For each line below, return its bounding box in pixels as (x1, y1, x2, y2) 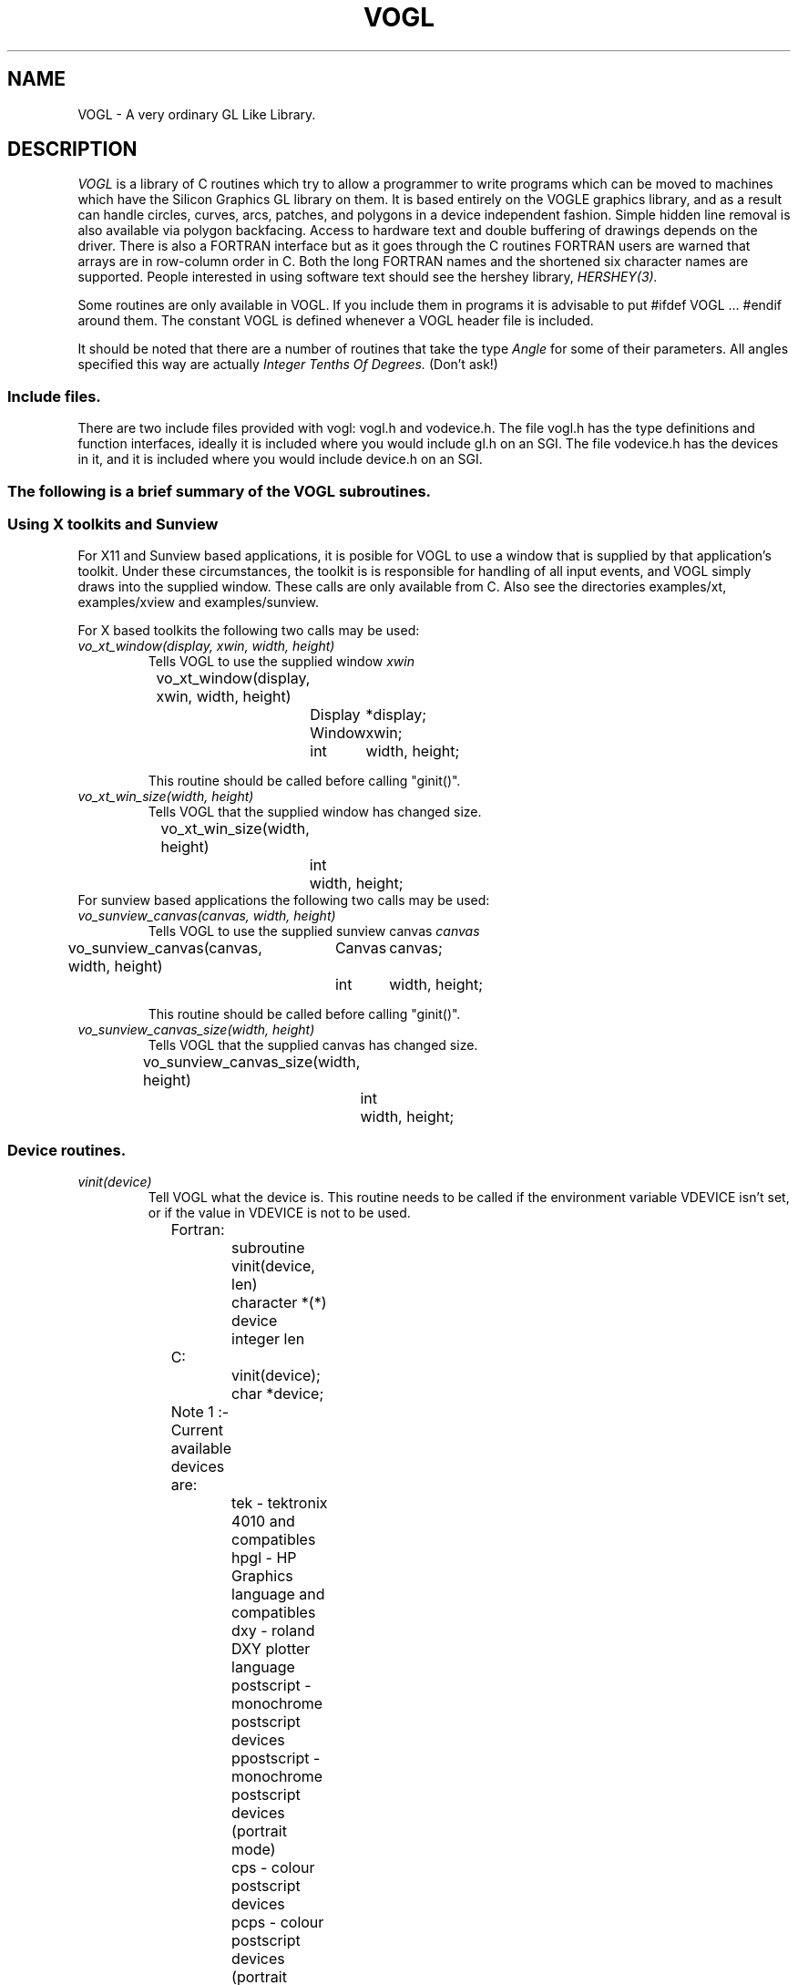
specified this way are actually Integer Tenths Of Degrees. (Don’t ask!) (77, 356, 498, 373)
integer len (231, 1330, 305, 1349)
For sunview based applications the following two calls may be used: (77, 892, 490, 909)
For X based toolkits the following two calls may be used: (77, 622, 420, 639)
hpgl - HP (231, 1548, 297, 1568)
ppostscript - (231, 1749, 321, 1768)
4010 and (231, 1512, 295, 1531)
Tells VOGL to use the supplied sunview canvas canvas (148, 923, 480, 940)
